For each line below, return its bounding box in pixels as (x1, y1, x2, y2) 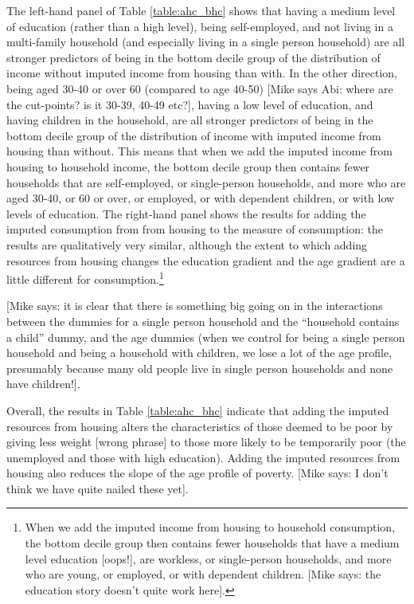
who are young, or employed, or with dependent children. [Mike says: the (25, 566, 381, 582)
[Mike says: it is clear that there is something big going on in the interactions (6, 297, 383, 314)
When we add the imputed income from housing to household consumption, (25, 519, 396, 535)
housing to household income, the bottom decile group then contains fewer (6, 158, 370, 175)
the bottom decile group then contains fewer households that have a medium (25, 535, 400, 551)
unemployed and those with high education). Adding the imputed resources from (6, 449, 400, 465)
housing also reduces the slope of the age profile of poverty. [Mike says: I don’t (6, 465, 389, 481)
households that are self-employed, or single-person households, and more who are (6, 174, 406, 190)
